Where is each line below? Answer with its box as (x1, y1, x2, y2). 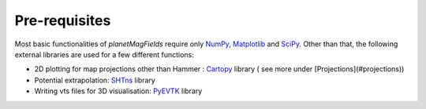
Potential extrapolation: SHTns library (34, 75, 155, 85)
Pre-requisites (14, 12, 111, 29)
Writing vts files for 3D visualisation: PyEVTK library (34, 86, 203, 96)
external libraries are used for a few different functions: (14, 49, 194, 59)
